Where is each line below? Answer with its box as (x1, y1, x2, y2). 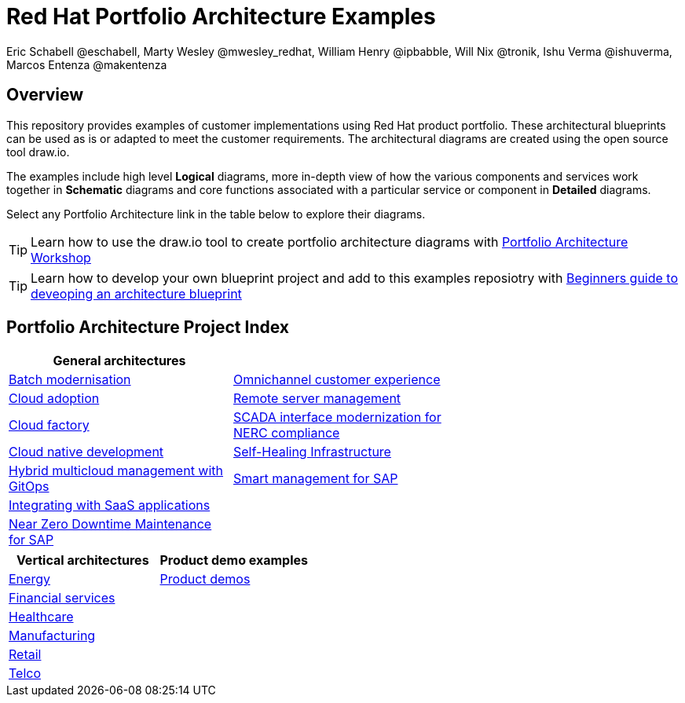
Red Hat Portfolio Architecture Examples (6, 3, 436, 30)
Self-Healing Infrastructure (233, 444, 391, 460)
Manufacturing (9, 628, 96, 644)
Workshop (31, 249, 91, 265)
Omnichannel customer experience (233, 372, 441, 388)
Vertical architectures (16, 552, 149, 569)
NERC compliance (233, 425, 340, 441)
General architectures (53, 353, 186, 369)
